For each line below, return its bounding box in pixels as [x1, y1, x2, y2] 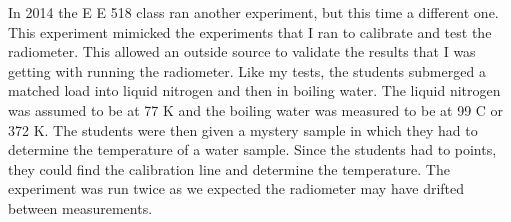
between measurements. [8, 197, 153, 218]
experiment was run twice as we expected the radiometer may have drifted [8, 178, 465, 199]
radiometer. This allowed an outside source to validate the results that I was [8, 41, 476, 62]
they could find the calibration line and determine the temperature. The [8, 158, 450, 179]
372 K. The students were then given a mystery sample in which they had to [8, 119, 478, 140]
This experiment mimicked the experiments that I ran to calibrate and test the [8, 21, 492, 42]
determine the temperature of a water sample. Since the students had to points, [8, 139, 497, 160]
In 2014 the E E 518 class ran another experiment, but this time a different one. [8, 2, 499, 22]
